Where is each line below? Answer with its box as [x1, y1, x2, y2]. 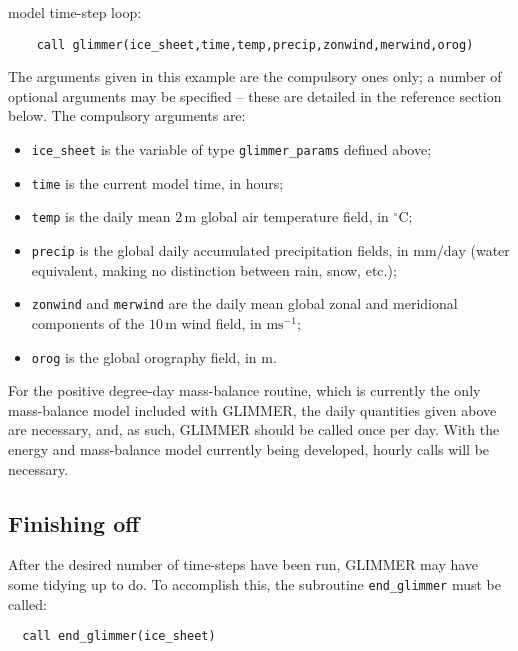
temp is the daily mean [31, 206, 171, 227]
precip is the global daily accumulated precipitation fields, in [31, 240, 409, 260]
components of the [31, 312, 145, 333]
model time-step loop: [8, 2, 142, 22]
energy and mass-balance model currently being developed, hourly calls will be [8, 438, 490, 459]
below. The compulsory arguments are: [8, 105, 246, 126]
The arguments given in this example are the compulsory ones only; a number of [8, 66, 502, 87]
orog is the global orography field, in [31, 346, 257, 367]
